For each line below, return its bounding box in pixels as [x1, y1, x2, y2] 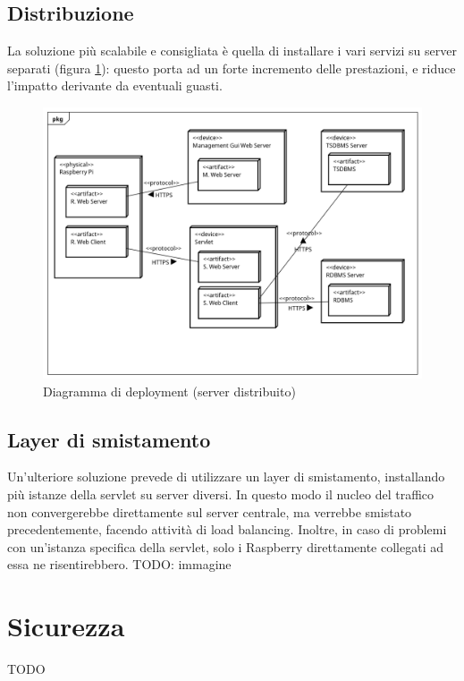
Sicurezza [7, 608, 125, 644]
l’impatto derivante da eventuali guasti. [7, 76, 223, 95]
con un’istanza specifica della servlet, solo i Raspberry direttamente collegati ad [7, 537, 443, 556]
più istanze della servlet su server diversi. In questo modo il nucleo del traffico [7, 485, 434, 504]
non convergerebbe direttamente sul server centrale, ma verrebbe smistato [7, 502, 412, 521]
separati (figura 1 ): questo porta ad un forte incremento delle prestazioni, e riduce [7, 58, 456, 77]
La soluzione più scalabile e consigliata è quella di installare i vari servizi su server [7, 41, 457, 60]
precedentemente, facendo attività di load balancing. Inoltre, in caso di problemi [7, 520, 447, 539]
